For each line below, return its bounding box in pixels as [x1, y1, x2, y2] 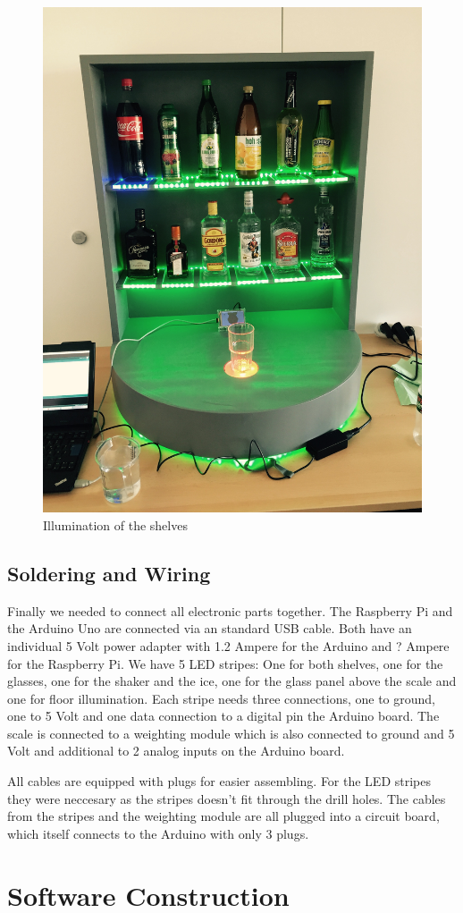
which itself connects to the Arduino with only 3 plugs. [7, 824, 309, 842]
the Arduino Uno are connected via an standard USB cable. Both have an [7, 619, 412, 638]
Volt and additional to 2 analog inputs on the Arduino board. [7, 741, 345, 760]
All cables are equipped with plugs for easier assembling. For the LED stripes [7, 772, 432, 790]
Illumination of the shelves [43, 515, 188, 534]
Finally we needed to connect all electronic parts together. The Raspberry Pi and [7, 601, 453, 620]
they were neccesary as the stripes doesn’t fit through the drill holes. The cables [7, 789, 446, 807]
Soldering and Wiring [7, 559, 211, 587]
